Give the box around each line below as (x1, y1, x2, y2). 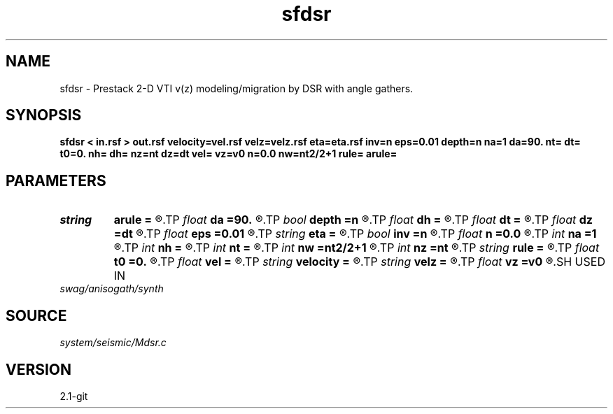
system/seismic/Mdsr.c (59, 336, 167, 349)
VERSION (6, 360, 72, 378)
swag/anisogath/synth (59, 283, 164, 295)
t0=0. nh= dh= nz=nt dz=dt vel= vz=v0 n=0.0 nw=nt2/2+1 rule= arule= (59, 148, 397, 160)
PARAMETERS (6, 171, 106, 190)
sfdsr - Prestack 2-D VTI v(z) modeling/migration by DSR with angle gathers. (59, 82, 414, 94)
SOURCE (6, 306, 67, 324)
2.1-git (59, 390, 88, 402)
